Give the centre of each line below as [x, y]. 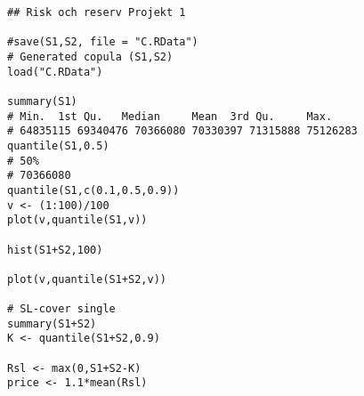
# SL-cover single [61, 309]
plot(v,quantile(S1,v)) [77, 220]
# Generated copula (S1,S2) [90, 57]
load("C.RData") [55, 72]
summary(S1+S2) [52, 323]
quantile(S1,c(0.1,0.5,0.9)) [93, 190]
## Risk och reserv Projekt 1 [97, 12]
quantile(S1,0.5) [58, 145]
